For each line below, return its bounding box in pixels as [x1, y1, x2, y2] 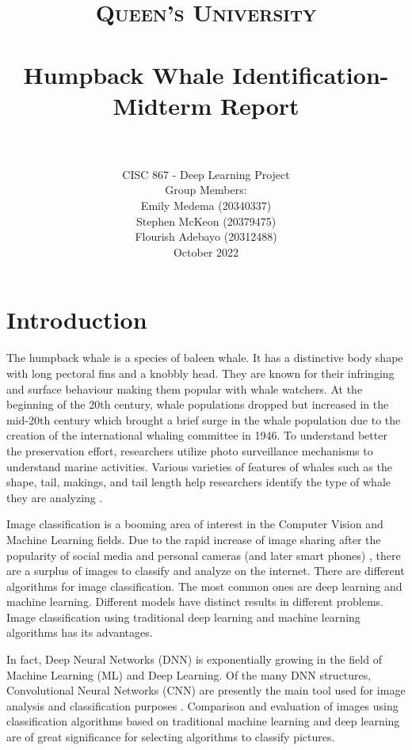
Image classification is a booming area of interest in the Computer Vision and [6, 516, 383, 532]
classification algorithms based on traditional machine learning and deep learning [6, 713, 400, 729]
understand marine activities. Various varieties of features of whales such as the [6, 458, 392, 474]
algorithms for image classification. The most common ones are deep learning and [6, 577, 402, 594]
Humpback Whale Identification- [23, 58, 389, 90]
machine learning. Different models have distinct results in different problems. [6, 593, 383, 610]
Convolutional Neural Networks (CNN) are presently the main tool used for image [6, 682, 406, 699]
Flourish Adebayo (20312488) [135, 228, 277, 245]
